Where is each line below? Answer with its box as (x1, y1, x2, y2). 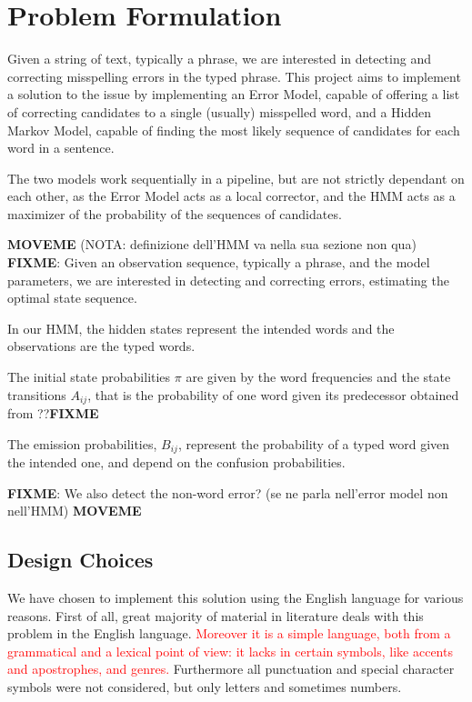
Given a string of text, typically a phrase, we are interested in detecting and (7, 49, 431, 68)
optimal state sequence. (7, 288, 137, 307)
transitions (7, 385, 66, 404)
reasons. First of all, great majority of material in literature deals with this (7, 606, 424, 625)
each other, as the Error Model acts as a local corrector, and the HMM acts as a (7, 186, 456, 206)
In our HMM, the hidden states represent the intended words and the (7, 318, 395, 337)
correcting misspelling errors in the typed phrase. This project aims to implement (7, 66, 461, 85)
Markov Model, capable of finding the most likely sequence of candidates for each (7, 120, 460, 139)
